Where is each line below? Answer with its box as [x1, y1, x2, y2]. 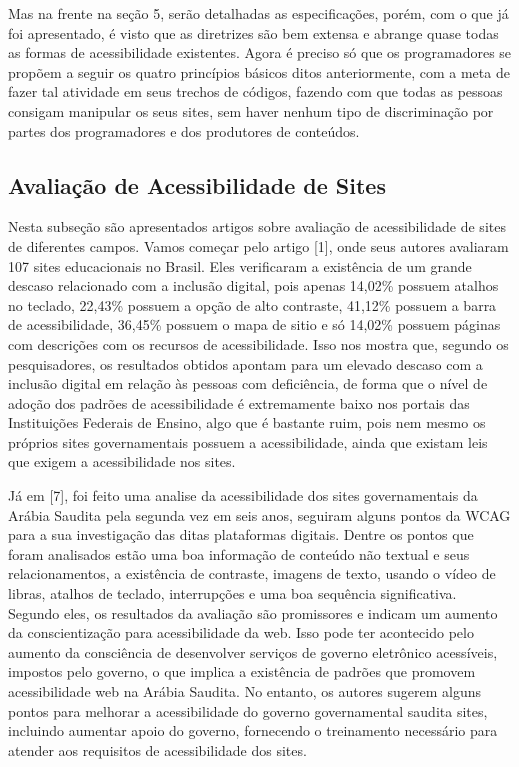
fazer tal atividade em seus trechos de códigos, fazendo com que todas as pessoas [8, 81, 503, 102]
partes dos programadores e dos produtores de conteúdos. [8, 120, 360, 141]
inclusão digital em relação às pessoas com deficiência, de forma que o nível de [8, 373, 488, 394]
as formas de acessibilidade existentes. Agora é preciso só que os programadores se [8, 42, 512, 63]
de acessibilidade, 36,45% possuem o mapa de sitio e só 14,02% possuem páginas [8, 314, 501, 335]
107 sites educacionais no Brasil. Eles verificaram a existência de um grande [8, 255, 472, 276]
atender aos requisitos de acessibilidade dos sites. [8, 739, 307, 760]
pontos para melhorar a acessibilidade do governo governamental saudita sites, [8, 700, 488, 721]
